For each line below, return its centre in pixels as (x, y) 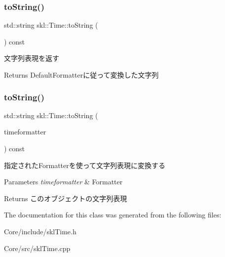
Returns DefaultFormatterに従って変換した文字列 (81, 75)
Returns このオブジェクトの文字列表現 (66, 198)
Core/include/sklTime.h (40, 231)
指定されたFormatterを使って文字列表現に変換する (85, 165)
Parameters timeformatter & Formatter (63, 182)
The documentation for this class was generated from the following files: (113, 215)
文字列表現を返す (32, 58)
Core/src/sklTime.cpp (37, 248)
